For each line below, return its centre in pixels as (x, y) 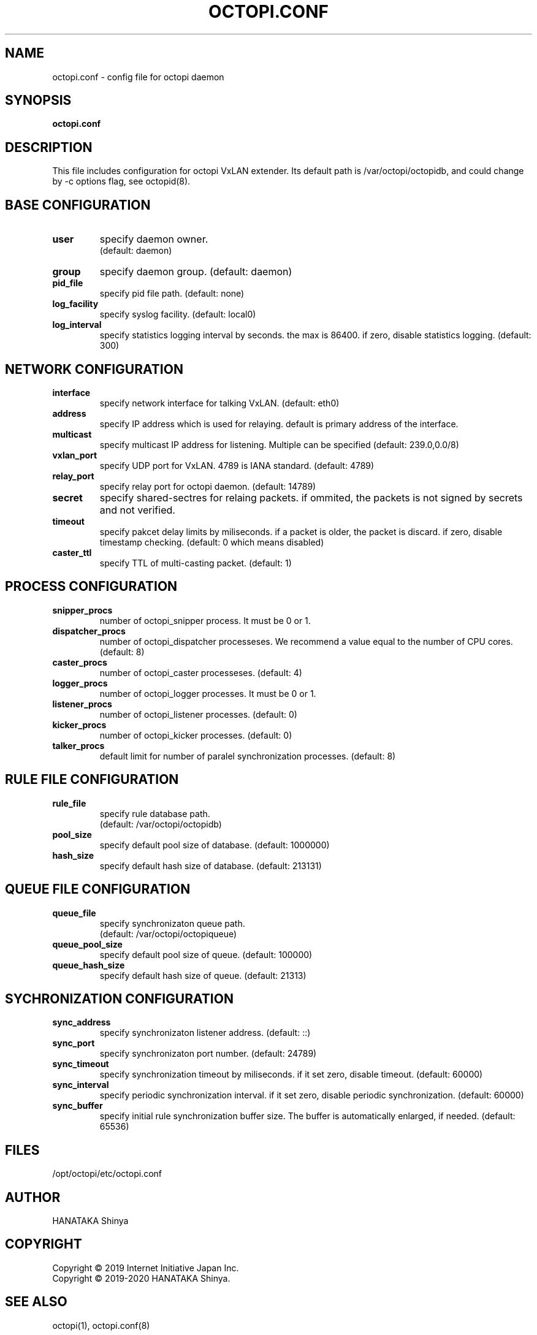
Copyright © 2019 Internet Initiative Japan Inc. (146, 1268)
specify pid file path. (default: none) (172, 294)
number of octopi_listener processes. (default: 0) (198, 714)
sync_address (82, 1022)
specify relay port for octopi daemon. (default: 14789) (208, 486)
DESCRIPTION (49, 147)
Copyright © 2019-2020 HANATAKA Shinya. (141, 1278)
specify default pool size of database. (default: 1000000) (215, 845)
